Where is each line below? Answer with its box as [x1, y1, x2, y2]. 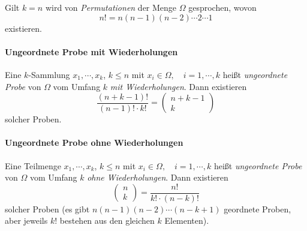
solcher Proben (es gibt [5, 202, 90, 215]
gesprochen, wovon [188, 1, 257, 13]
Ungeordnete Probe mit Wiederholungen [5, 45, 178, 58]
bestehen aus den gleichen [59, 214, 155, 227]
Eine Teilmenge [5, 159, 61, 172]
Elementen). [164, 214, 209, 227]
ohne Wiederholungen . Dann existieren [87, 171, 228, 184]
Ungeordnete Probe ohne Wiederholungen [5, 136, 183, 149]
